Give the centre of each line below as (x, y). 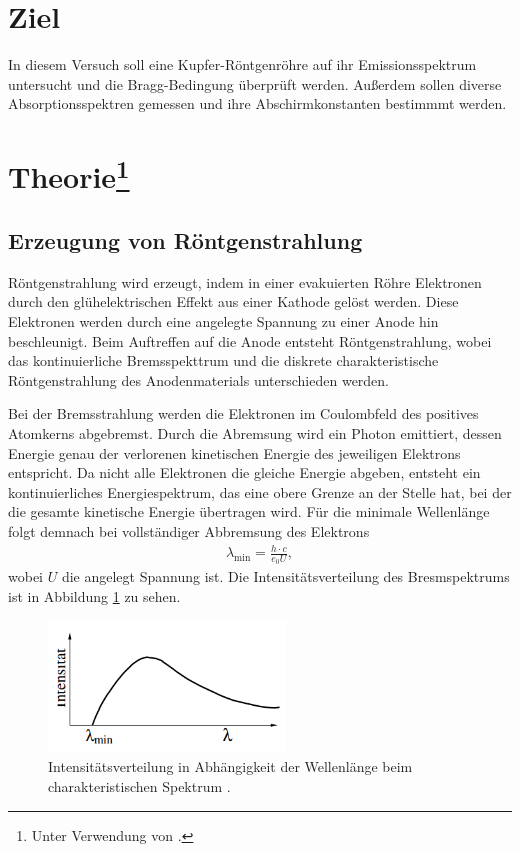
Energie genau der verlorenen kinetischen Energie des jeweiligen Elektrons (234, 452)
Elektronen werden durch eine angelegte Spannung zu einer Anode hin (223, 321)
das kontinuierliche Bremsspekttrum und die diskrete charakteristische (223, 360)
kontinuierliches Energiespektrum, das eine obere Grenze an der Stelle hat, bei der (260, 491)
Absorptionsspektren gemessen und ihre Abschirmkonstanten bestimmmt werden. (257, 103)
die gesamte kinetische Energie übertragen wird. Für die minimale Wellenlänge (249, 511)
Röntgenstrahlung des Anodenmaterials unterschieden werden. (199, 379)
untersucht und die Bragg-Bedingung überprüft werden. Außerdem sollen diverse (255, 83)
